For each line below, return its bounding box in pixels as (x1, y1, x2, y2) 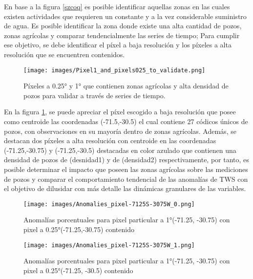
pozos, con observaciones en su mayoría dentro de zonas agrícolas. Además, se (4, 126, 236, 136)
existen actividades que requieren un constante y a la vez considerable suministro (4, 11, 247, 21)
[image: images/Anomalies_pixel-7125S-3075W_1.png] (23, 241, 195, 249)
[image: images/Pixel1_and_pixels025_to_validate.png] (23, 66, 206, 74)
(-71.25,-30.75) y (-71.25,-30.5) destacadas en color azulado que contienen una (4, 145, 236, 155)
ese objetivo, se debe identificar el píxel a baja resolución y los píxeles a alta (4, 40, 232, 50)
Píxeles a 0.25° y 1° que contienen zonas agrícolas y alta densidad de (23, 81, 229, 91)
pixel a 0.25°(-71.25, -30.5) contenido (23, 265, 133, 275)
